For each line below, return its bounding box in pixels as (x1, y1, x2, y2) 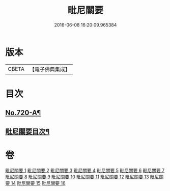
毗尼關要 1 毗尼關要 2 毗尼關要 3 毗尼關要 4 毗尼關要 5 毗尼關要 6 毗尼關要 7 (5, 167, 165, 173)
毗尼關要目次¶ (5, 127, 50, 135)
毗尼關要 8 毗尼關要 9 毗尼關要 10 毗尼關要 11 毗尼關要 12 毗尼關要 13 (5, 174, 149, 180)
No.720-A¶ (5, 108, 41, 117)
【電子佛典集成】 (29, 66, 70, 73)
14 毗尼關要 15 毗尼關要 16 (11, 180, 66, 186)
